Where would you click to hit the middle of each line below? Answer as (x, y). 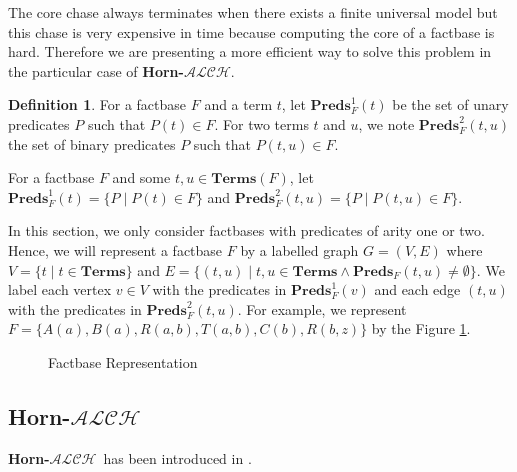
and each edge (417, 289)
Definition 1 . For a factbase (97, 104)
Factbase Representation (123, 361)
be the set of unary (450, 104)
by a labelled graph (299, 249)
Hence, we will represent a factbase (115, 249)
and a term (238, 104)
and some (141, 177)
